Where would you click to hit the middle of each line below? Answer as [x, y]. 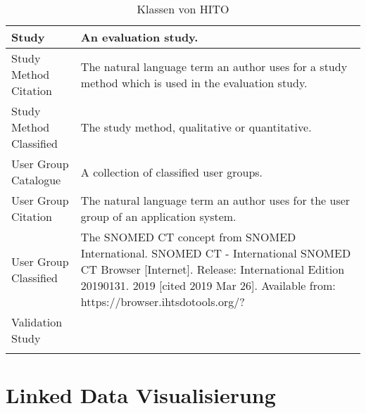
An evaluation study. [139, 37]
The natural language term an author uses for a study [214, 66]
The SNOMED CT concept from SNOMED [188, 237]
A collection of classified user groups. [172, 172]
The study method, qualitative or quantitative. [196, 127]
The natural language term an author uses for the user [215, 200]
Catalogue [36, 180]
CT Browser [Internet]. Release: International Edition [213, 269]
